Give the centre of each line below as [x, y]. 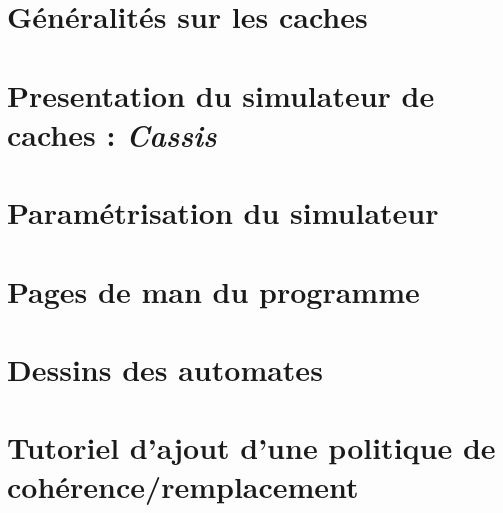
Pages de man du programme [213, 290]
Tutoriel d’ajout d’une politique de [251, 447]
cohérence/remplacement [183, 486]
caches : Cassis [112, 134]
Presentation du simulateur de [221, 94]
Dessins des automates [165, 368]
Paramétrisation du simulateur [223, 212]
